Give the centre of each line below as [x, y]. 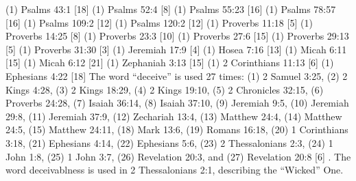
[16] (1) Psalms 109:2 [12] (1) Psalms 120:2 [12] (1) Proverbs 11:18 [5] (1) [159, 22]
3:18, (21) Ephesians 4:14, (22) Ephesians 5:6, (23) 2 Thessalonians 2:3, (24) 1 [169, 142]
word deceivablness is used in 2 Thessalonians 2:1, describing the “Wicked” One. [175, 170]
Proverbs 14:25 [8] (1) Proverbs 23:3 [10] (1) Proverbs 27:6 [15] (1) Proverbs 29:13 [177, 36]
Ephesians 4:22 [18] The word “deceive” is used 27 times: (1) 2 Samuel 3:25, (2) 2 [177, 75]
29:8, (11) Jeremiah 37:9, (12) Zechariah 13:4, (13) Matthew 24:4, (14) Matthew [174, 116]
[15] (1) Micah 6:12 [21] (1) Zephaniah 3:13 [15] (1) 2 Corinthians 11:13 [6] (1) [170, 62]
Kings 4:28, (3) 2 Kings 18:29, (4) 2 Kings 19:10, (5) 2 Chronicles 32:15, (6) [165, 89]
